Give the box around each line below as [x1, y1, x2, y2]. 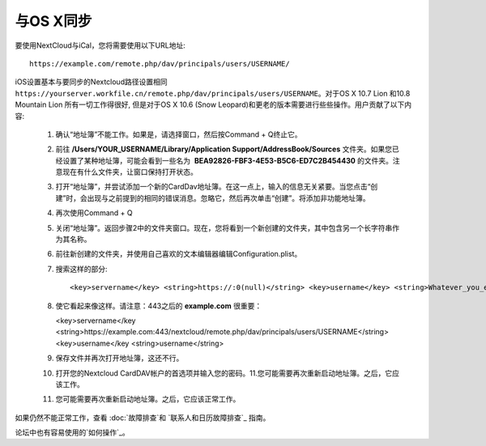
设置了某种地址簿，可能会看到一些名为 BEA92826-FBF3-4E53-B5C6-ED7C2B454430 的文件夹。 [62, 155, 393, 165]
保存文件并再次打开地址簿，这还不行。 [55, 353, 184, 363]
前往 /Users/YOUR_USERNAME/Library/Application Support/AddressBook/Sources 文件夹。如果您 [55, 144, 393, 154]
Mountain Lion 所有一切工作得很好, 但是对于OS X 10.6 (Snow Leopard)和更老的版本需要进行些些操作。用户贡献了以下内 [15, 100, 412, 109]
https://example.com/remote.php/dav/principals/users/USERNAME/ [29, 59, 291, 68]
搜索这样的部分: [55, 264, 109, 274]
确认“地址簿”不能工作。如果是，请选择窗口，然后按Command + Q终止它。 [55, 130, 303, 139]
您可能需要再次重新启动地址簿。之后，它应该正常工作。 [55, 394, 241, 404]
